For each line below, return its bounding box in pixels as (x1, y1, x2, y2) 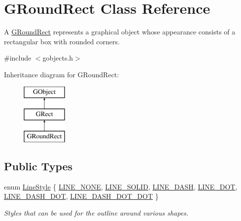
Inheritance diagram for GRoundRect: (4, 69, 119, 79)
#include (4, 53, 32, 63)
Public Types (4, 158, 73, 173)
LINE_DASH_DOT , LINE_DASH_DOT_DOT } (4, 191, 159, 201)
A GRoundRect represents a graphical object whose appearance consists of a (4, 27, 236, 37)
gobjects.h (42, 53, 73, 63)
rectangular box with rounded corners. (4, 36, 120, 46)
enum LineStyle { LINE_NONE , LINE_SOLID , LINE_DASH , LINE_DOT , (4, 181, 238, 191)
